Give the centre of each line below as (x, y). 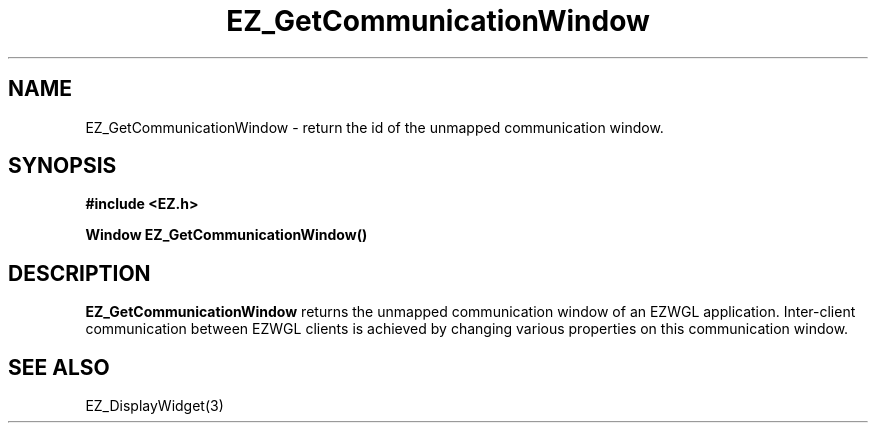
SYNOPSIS (62, 166)
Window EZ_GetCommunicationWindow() (226, 235)
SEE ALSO (59, 367)
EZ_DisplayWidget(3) (154, 406)
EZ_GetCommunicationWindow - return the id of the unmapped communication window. (374, 127)
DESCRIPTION (79, 273)
